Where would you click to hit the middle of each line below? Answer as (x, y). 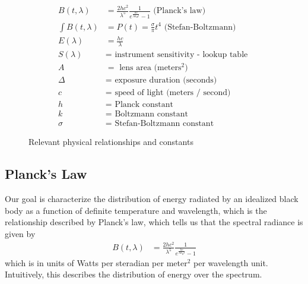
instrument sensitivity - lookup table (181, 55)
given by (20, 233)
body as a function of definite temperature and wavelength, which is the (136, 210)
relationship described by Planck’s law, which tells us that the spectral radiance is (154, 222)
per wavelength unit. (231, 262)
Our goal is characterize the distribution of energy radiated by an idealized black (152, 199)
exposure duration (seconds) (166, 81)
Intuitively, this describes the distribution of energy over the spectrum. (134, 274)
